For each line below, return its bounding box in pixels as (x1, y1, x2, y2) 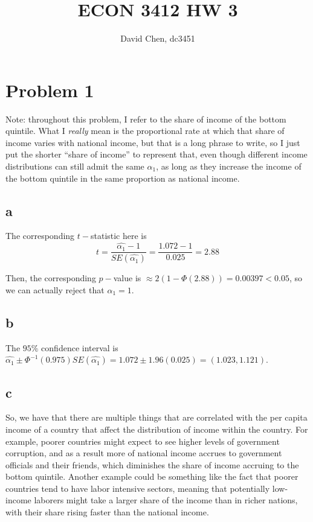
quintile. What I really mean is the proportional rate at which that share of (5, 124, 285, 137)
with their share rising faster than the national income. (5, 506, 209, 518)
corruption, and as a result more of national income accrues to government (5, 447, 282, 459)
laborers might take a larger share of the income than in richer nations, (34, 494, 298, 506)
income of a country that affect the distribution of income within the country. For (5, 422, 308, 435)
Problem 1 (5, 77, 94, 102)
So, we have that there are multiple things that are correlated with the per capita (5, 411, 308, 424)
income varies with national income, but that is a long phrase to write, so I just (5, 136, 300, 148)
